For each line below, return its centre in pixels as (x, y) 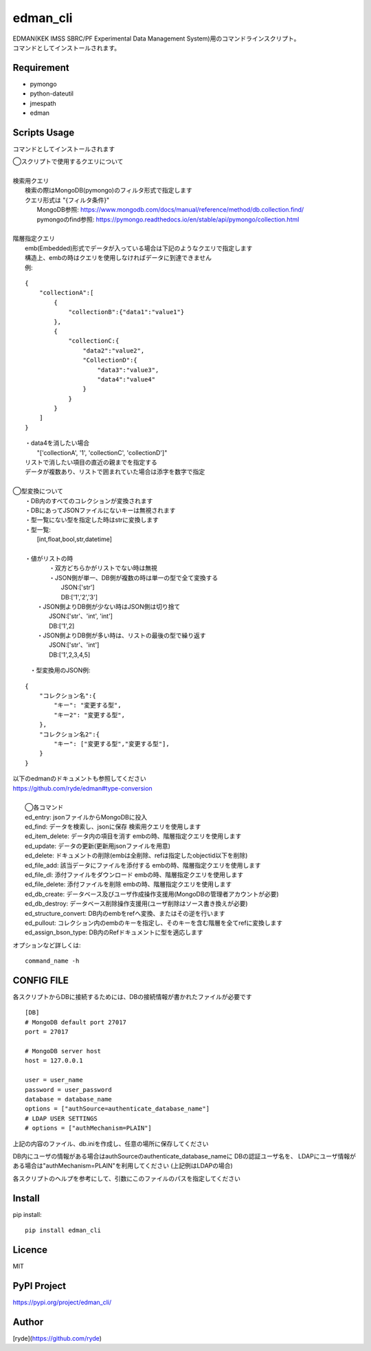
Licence (30, 1250)
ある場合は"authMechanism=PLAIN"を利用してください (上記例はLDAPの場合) (123, 1166)
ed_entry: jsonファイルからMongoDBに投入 (86, 817)
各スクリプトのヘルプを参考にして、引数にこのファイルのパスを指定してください (126, 1178)
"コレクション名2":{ (69, 734)
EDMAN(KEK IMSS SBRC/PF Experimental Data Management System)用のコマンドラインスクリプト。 (156, 39)
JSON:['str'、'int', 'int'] (81, 616)
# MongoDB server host (63, 1051)
